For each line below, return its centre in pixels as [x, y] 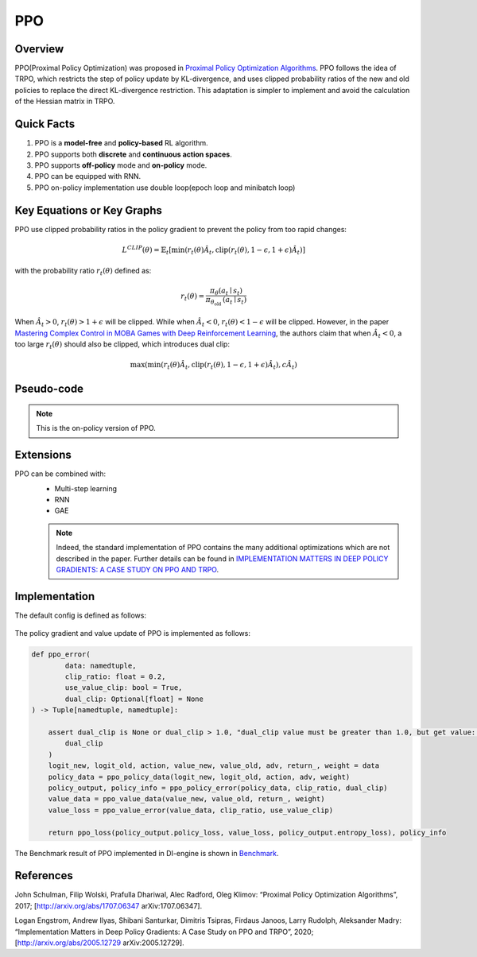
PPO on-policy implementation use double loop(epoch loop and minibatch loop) [165, 188]
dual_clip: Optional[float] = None [134, 699]
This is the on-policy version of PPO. [96, 428]
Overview [39, 49]
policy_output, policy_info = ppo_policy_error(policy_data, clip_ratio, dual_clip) [218, 788]
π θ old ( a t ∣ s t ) [226, 301]
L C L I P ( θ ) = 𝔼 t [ [147, 250]
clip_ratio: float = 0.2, [115, 677]
